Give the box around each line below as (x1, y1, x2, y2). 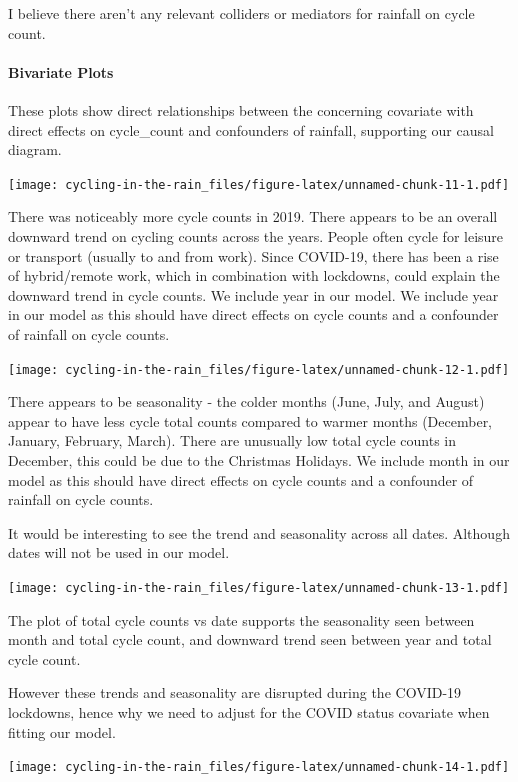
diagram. (8, 139, 62, 160)
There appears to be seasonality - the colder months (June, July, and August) (8, 391, 485, 412)
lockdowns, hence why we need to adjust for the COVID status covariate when (8, 702, 490, 723)
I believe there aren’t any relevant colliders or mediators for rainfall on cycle (8, 3, 475, 23)
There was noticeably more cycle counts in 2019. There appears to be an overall (8, 206, 498, 227)
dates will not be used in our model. (8, 542, 230, 563)
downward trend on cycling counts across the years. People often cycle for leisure (8, 226, 504, 247)
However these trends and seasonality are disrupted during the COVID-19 (8, 682, 462, 703)
